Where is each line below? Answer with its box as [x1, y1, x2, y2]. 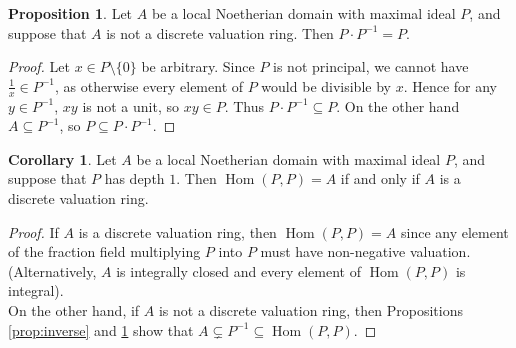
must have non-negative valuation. [260, 241, 471, 262]
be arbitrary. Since [141, 56, 255, 77]
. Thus [224, 95, 265, 116]
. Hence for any [403, 75, 498, 96]
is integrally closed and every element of [116, 260, 361, 281]
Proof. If [8, 221, 59, 242]
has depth [104, 168, 165, 189]
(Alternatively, [8, 260, 97, 281]
